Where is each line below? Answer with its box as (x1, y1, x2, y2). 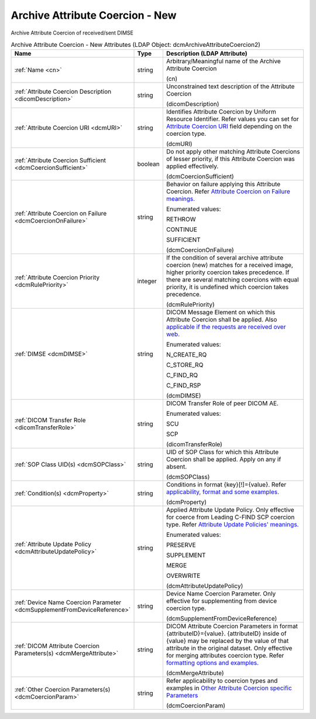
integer (137, 277, 157, 285)
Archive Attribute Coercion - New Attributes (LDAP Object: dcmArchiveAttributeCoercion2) (11, 41, 260, 49)
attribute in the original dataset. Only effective (166, 644, 293, 652)
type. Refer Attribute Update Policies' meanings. (166, 521, 299, 529)
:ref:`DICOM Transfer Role (14, 416, 86, 424)
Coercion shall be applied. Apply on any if (166, 456, 281, 464)
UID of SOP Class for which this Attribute (166, 448, 279, 456)
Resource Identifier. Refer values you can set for (166, 115, 299, 123)
